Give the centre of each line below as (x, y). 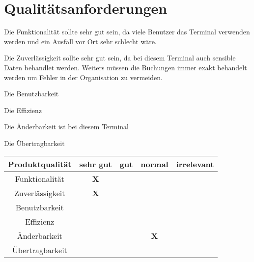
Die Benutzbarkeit (31, 94)
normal (155, 164)
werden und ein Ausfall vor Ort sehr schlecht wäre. (80, 41)
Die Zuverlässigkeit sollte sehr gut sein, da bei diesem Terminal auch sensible (120, 58)
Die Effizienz (23, 110)
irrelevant (195, 164)
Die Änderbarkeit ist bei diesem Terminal (67, 127)
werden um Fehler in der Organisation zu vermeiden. (83, 77)
